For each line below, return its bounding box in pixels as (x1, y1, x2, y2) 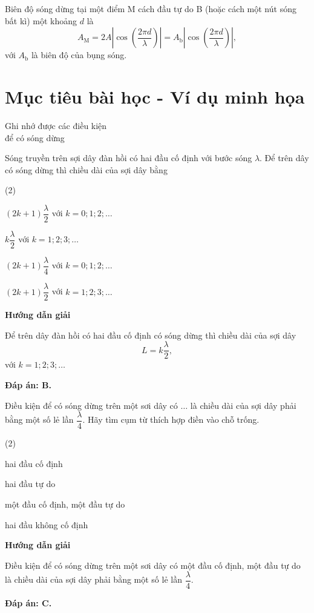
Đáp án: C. (5, 597, 52, 609)
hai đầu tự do (5, 477, 56, 490)
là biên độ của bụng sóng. (31, 48, 127, 61)
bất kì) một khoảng (5, 14, 77, 27)
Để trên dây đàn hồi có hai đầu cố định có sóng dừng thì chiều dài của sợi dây (5, 328, 296, 341)
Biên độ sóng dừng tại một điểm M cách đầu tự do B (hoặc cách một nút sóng (5, 2, 296, 15)
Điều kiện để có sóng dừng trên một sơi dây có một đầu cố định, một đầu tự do (5, 558, 301, 571)
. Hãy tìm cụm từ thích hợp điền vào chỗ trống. (82, 413, 260, 426)
